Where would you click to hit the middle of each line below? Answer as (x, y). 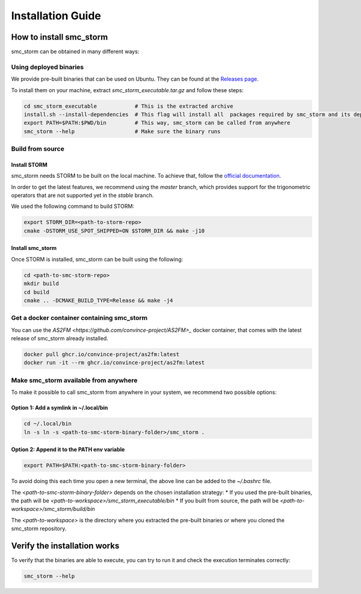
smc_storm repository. (39, 529)
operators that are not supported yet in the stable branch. (82, 195)
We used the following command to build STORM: (73, 206)
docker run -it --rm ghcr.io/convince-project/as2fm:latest (114, 363)
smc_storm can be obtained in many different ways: (75, 52)
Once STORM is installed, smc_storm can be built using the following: (97, 259)
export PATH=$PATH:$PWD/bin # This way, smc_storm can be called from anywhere (157, 123)
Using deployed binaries (48, 67)
